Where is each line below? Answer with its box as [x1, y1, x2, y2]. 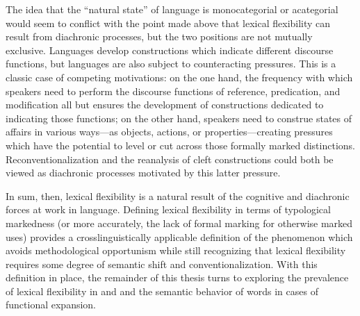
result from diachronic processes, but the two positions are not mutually [6, 29, 313, 44]
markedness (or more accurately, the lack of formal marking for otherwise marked [6, 215, 353, 230]
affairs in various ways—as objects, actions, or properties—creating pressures [6, 124, 333, 139]
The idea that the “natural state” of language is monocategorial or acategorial [6, 2, 338, 16]
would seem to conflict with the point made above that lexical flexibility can [6, 15, 331, 30]
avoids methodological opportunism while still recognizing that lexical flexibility [6, 243, 346, 258]
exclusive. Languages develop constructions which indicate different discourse [6, 42, 334, 57]
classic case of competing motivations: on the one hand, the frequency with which [6, 69, 353, 84]
